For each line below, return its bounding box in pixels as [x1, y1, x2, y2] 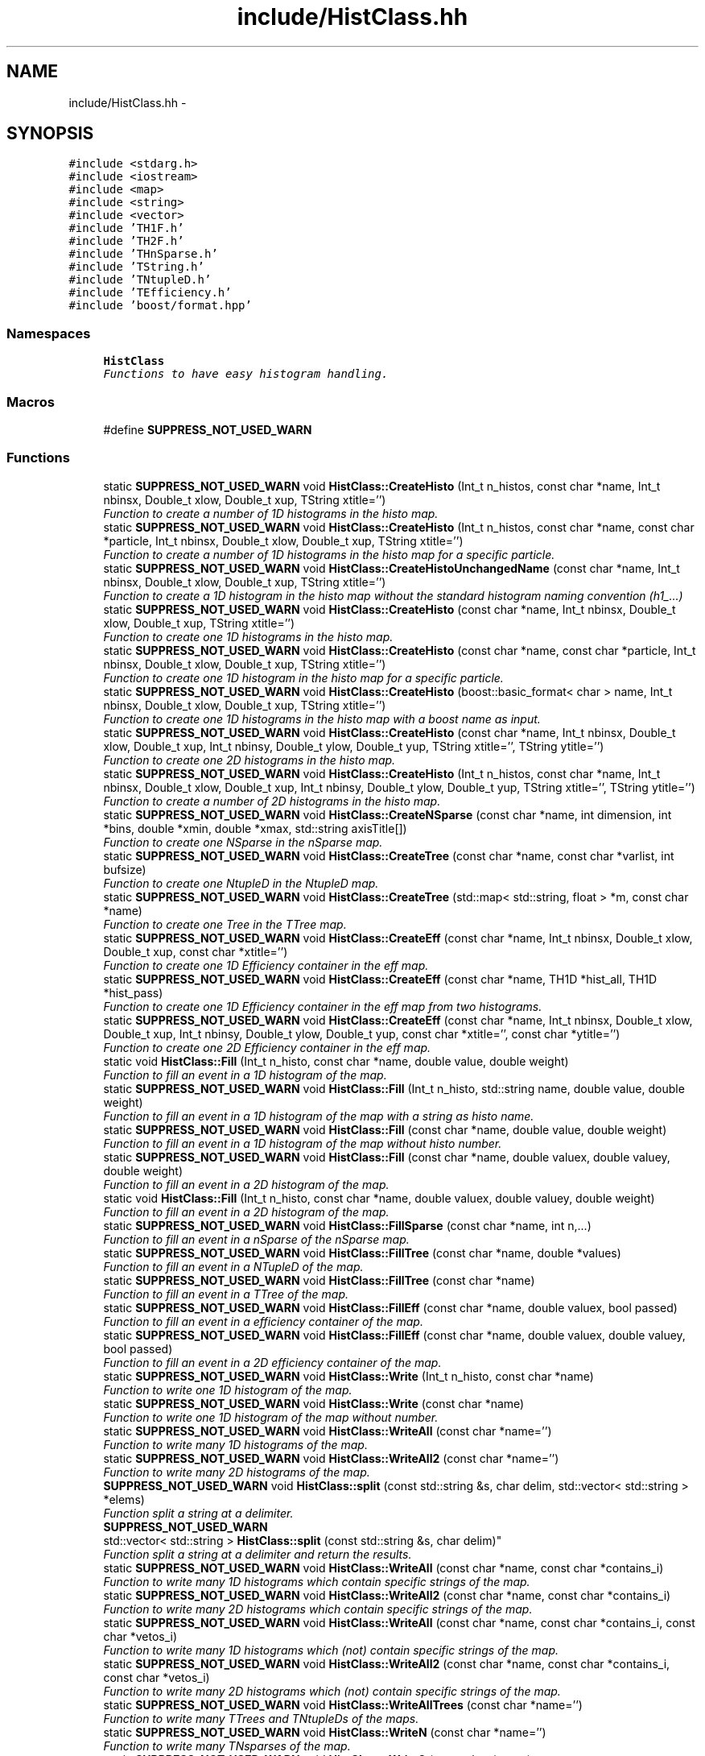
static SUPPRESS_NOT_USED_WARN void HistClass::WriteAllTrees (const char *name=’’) [103, 1697, 583, 1712]
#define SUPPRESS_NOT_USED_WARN [103, 422, 312, 437]
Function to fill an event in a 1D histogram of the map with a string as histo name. [103, 1108, 534, 1123]
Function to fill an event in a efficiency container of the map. [103, 1314, 423, 1328]
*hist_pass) [103, 985, 163, 1000]
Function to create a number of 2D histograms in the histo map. [103, 793, 441, 808]
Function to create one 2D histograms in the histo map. [103, 752, 396, 767]
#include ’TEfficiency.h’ [68, 286, 232, 300]
